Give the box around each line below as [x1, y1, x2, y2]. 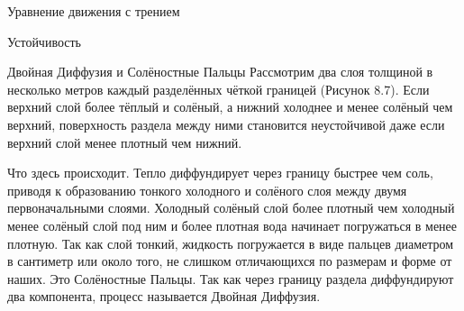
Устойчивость [7, 32, 81, 50]
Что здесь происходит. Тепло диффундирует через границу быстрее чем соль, [7, 163, 433, 182]
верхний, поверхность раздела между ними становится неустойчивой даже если [7, 114, 445, 133]
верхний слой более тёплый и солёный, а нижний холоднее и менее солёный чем [7, 97, 453, 116]
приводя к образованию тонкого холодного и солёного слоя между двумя [7, 180, 407, 199]
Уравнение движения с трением [7, 2, 180, 20]
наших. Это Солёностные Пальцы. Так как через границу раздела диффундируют [7, 269, 454, 288]
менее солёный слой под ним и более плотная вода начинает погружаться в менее [7, 215, 458, 234]
